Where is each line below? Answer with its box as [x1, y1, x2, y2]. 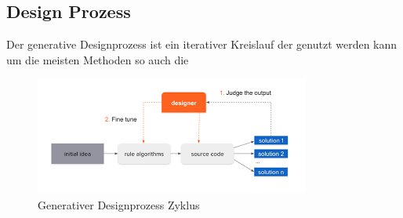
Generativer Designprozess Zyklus [38, 196, 200, 213]
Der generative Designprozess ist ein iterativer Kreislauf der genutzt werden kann [6, 36, 398, 53]
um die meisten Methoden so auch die [6, 51, 189, 67]
